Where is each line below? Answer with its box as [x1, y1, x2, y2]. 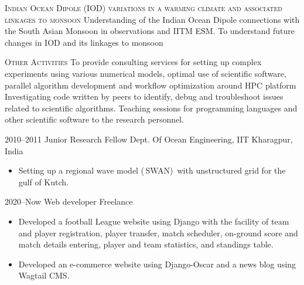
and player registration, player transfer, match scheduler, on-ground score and [18, 226, 298, 239]
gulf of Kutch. [18, 175, 69, 188]
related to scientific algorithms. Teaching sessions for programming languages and [5, 101, 298, 114]
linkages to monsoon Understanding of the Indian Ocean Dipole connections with [5, 13, 300, 25]
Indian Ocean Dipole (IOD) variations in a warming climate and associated [5, 2, 282, 13]
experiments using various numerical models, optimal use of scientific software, [5, 67, 286, 79]
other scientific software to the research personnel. [5, 113, 185, 125]
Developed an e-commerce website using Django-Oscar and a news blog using [18, 257, 296, 270]
